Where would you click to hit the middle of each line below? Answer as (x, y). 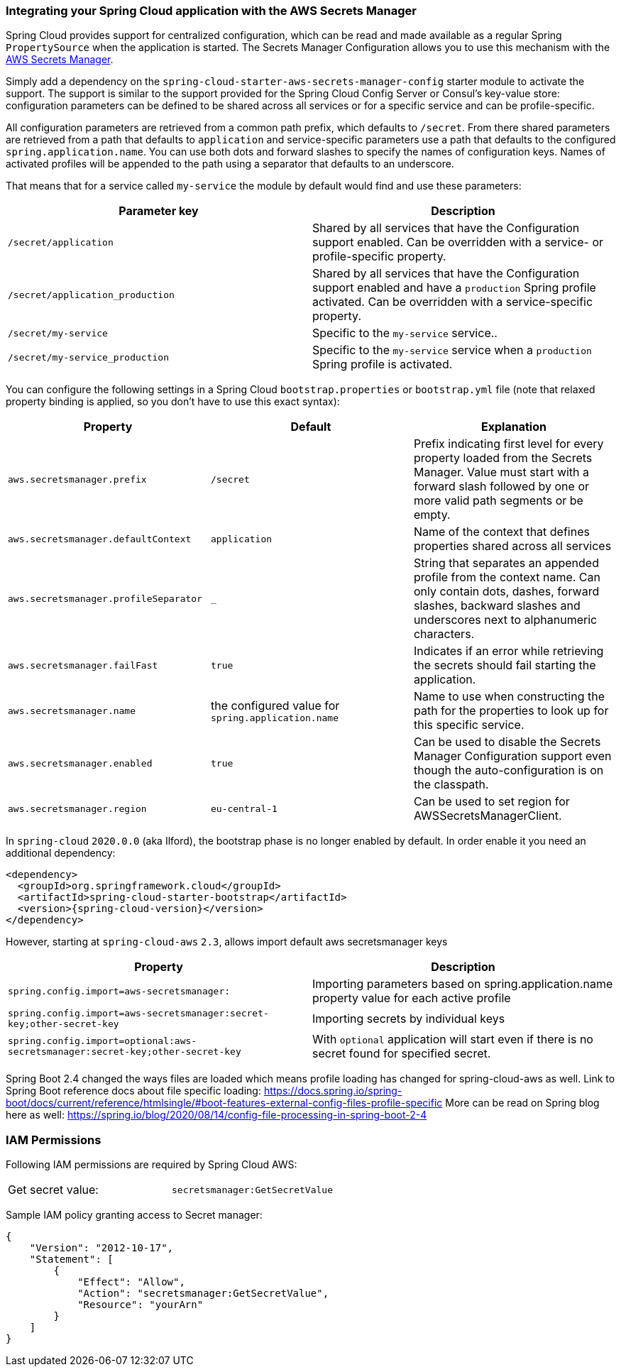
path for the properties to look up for (511, 711)
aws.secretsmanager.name (72, 710)
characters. (444, 634)
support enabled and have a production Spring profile (454, 288)
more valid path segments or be (498, 501)
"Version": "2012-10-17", (101, 1248)
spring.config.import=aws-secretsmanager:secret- (138, 1014)
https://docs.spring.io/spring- (333, 1091)
